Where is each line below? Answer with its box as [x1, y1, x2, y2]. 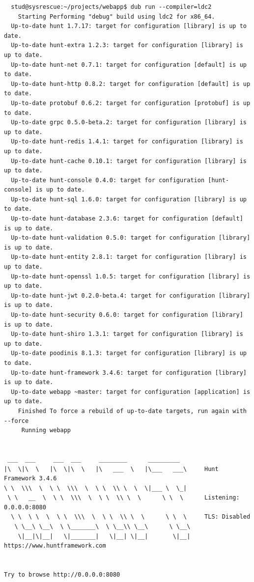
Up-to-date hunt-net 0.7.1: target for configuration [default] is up [11, 61, 247, 68]
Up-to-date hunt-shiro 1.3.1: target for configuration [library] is [11, 331, 243, 338]
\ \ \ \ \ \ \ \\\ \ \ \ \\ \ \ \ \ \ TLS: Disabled [11, 513, 251, 521]
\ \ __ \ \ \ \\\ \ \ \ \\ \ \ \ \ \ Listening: [7, 494, 240, 501]
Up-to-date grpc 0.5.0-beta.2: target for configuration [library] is [11, 119, 247, 126]
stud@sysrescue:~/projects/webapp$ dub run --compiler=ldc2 [11, 3, 212, 10]
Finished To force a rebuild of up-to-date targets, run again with [18, 407, 247, 415]
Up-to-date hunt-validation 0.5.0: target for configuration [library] [11, 234, 251, 242]
